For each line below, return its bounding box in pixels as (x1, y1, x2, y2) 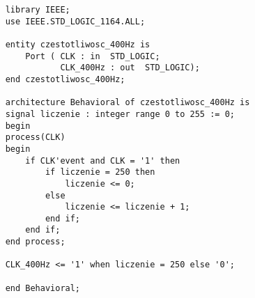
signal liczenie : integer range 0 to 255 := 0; (5, 109, 235, 119)
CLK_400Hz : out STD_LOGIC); (60, 63, 200, 73)
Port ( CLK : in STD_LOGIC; (25, 51, 160, 61)
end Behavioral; (5, 283, 81, 293)
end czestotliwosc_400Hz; (5, 74, 125, 84)
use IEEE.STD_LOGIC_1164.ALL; (5, 16, 146, 26)
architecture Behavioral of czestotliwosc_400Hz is (5, 97, 250, 108)
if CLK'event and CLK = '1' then (25, 155, 180, 166)
